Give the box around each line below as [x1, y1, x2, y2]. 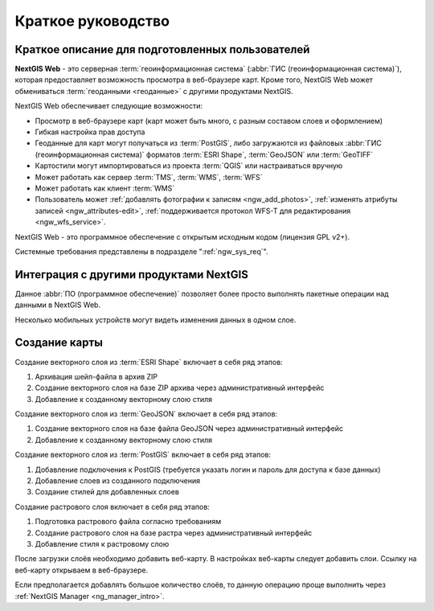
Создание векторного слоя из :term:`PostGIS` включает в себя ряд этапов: [14, 450, 272, 460]
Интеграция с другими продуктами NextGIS [14, 268, 249, 281]
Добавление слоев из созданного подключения [35, 476, 201, 486]
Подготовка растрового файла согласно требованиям [35, 517, 221, 527]
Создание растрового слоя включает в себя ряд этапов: [14, 502, 211, 511]
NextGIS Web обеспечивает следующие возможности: [14, 101, 203, 111]
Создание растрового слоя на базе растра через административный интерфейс [35, 527, 313, 538]
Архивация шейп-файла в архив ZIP [35, 371, 158, 381]
